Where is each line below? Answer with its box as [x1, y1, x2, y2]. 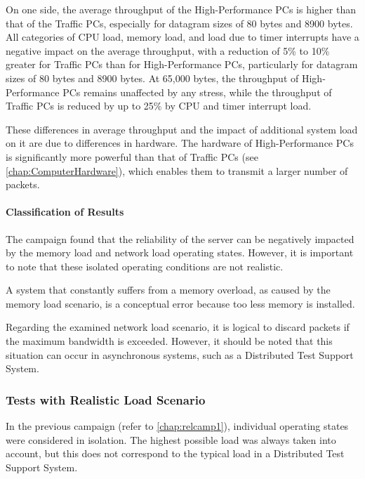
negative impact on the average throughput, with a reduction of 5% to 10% [6, 43, 330, 58]
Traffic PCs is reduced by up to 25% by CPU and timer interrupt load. [6, 98, 312, 113]
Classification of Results [6, 204, 124, 219]
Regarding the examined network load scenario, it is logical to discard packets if [6, 320, 350, 334]
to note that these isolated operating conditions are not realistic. [6, 258, 284, 273]
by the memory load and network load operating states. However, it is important [6, 245, 354, 260]
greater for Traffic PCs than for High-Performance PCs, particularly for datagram [6, 57, 358, 72]
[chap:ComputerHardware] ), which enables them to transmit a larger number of [6, 163, 348, 178]
